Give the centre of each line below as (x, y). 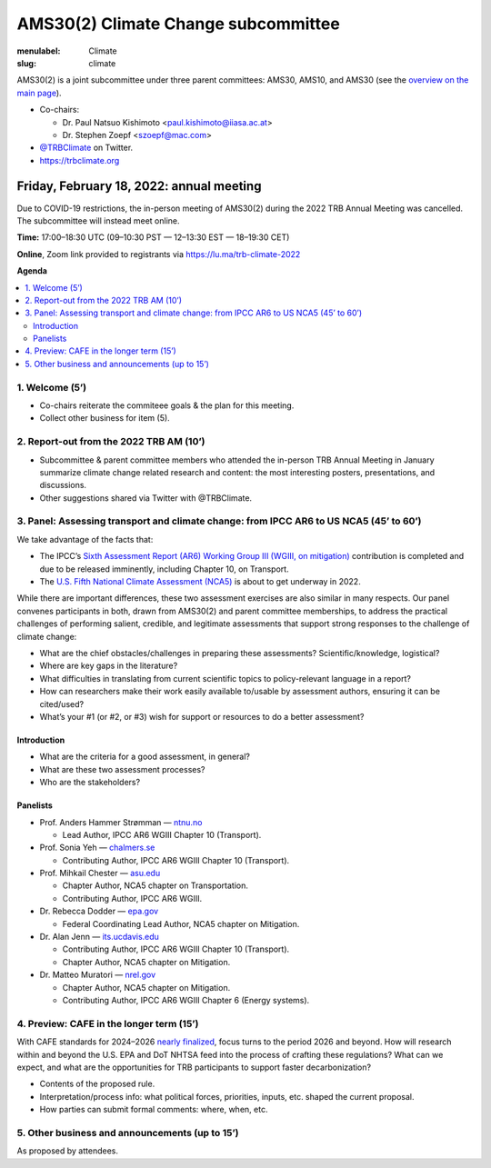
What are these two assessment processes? (122, 769)
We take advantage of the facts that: (85, 539)
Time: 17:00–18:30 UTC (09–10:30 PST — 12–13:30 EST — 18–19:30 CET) (153, 237)
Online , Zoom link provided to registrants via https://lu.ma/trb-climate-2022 (159, 254)
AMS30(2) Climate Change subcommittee (178, 24)
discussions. (63, 485)
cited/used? (62, 704)
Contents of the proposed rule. (97, 1084)
